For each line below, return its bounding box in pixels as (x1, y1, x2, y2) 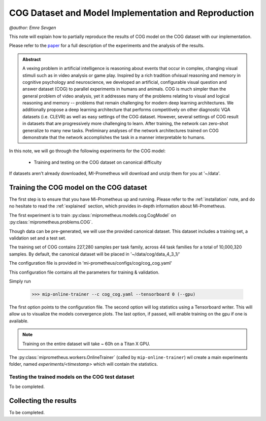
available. (9, 318, 29, 324)
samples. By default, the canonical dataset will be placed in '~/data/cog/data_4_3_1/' (9, 251, 180, 257)
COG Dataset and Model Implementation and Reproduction (9, 7, 255, 18)
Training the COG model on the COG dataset (9, 183, 147, 192)
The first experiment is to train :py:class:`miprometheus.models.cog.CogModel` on (9, 212, 176, 218)
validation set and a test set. (9, 235, 66, 241)
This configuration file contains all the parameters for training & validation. (9, 269, 160, 275)
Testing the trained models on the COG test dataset (9, 374, 134, 381)
